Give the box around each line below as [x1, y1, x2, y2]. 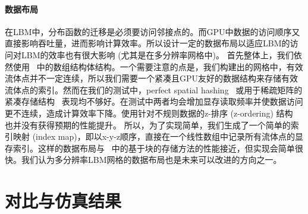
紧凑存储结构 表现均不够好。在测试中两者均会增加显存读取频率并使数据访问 [5, 95, 303, 108]
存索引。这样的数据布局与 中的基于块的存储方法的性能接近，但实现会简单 [5, 141, 295, 154]
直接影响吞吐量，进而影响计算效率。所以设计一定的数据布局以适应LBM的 [5, 37, 290, 49]
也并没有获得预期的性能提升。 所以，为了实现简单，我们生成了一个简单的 [5, 118, 291, 131]
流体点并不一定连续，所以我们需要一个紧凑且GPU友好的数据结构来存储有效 [5, 72, 298, 84]
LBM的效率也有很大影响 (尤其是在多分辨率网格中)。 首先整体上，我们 [21, 48, 294, 61]
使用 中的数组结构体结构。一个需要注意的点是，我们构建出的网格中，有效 [12, 60, 303, 73]
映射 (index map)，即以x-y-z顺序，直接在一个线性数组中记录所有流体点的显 [12, 130, 304, 143]
